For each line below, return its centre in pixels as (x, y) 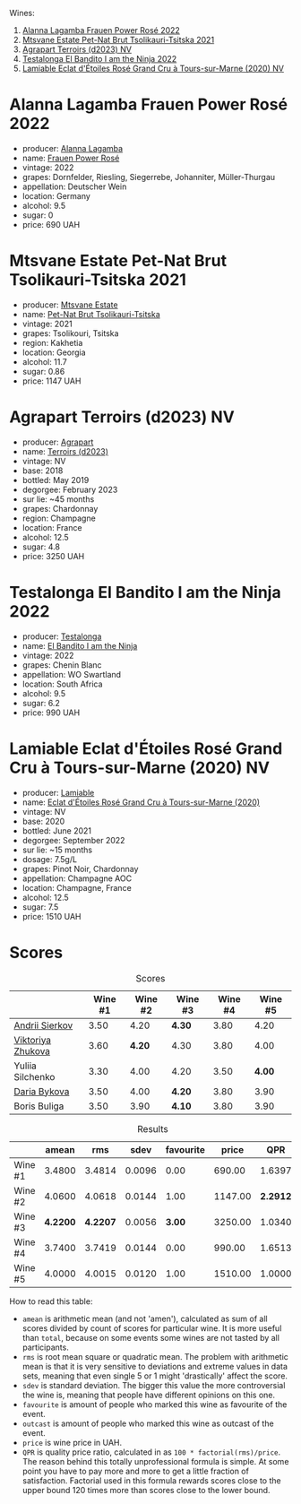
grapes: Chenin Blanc (62, 665)
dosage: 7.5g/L (50, 859)
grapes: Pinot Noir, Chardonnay (80, 869)
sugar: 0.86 (43, 371)
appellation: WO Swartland (72, 674)
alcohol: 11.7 (44, 361)
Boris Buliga (39, 1106)
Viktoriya (33, 1040)
